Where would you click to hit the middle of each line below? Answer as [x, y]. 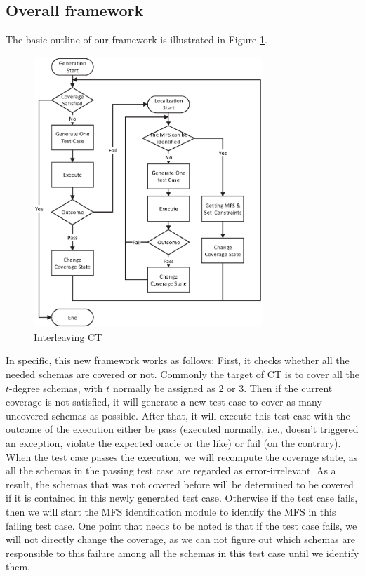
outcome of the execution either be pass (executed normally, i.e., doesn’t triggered [182, 429]
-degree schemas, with [56, 388]
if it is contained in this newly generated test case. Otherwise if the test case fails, [182, 498]
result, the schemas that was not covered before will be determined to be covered [180, 484]
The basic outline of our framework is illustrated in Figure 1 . [137, 40]
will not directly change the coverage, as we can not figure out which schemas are [181, 539]
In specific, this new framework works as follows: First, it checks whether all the [178, 360]
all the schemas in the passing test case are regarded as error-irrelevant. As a [171, 470]
